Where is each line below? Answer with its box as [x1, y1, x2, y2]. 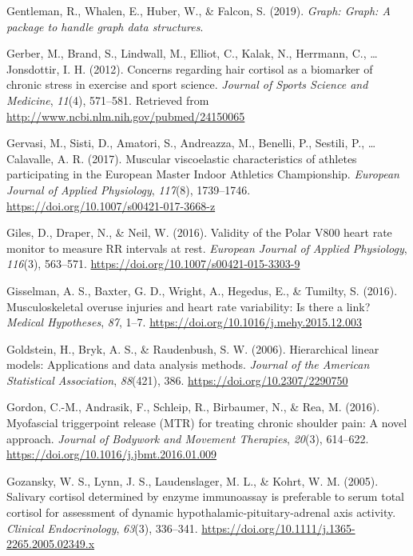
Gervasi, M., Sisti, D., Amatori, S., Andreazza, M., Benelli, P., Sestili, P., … [6, 134, 376, 151]
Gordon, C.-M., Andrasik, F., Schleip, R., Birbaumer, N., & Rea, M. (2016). [6, 398, 380, 415]
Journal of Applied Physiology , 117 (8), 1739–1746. [6, 181, 251, 198]
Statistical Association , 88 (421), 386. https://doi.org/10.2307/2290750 [6, 371, 348, 388]
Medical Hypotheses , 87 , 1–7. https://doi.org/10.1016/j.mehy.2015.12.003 [6, 314, 362, 330]
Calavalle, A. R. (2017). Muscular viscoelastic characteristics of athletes [6, 150, 357, 166]
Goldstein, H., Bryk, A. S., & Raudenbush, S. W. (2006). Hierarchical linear [6, 340, 379, 357]
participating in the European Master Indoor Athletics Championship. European [6, 166, 399, 182]
